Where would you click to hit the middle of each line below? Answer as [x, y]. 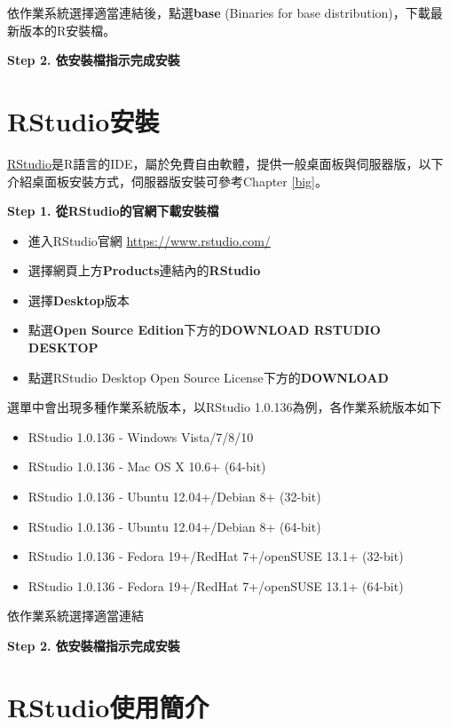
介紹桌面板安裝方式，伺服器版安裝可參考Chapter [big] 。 [167, 181]
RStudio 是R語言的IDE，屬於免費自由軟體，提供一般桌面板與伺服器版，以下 [225, 163]
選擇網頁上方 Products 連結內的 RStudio [144, 270]
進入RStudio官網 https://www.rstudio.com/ [149, 240]
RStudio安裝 [83, 120]
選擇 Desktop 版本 [79, 300]
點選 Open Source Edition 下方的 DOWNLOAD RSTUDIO [204, 330]
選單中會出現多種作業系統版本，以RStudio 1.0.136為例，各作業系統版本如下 [225, 407]
